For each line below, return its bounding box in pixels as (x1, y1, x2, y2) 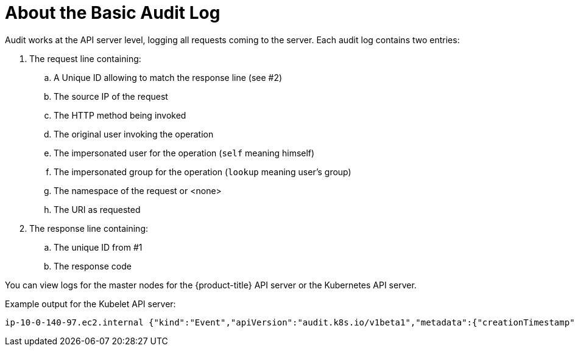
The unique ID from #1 (54, 242, 143, 252)
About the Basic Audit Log (5, 2, 220, 23)
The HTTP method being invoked (54, 109, 186, 120)
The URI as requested (54, 204, 141, 215)
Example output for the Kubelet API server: (5, 298, 176, 309)
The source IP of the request (54, 91, 168, 102)
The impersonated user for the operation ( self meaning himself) (54, 147, 315, 158)
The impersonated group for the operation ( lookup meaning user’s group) (54, 166, 351, 177)
